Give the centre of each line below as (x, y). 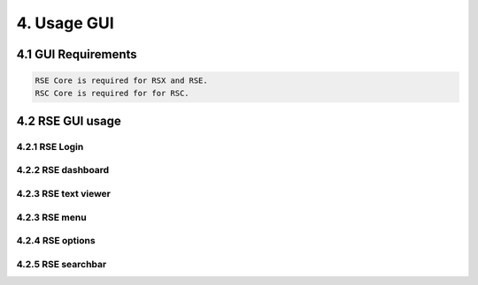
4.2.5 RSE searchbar (62, 264)
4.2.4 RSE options (56, 241)
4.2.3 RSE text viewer (63, 194)
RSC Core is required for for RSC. (112, 93)
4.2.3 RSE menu (52, 217)
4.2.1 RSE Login (50, 146)
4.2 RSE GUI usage (69, 120)
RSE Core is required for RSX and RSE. (121, 81)
